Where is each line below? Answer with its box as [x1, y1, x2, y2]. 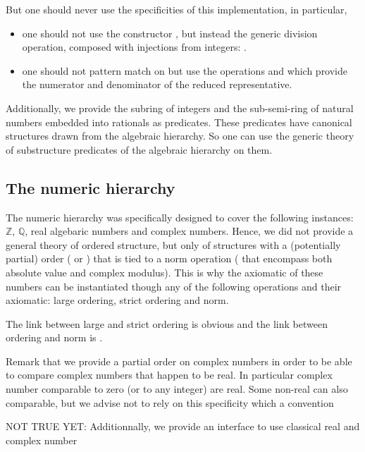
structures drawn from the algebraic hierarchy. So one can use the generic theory [6, 128, 354, 143]
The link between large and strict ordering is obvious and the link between [6, 316, 328, 331]
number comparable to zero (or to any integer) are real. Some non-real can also [6, 381, 348, 396]
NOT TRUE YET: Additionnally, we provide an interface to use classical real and [6, 419, 360, 434]
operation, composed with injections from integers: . [22, 39, 247, 54]
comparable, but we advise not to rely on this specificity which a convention [6, 395, 334, 410]
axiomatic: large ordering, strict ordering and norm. [6, 293, 229, 307]
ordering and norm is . [6, 330, 103, 345]
